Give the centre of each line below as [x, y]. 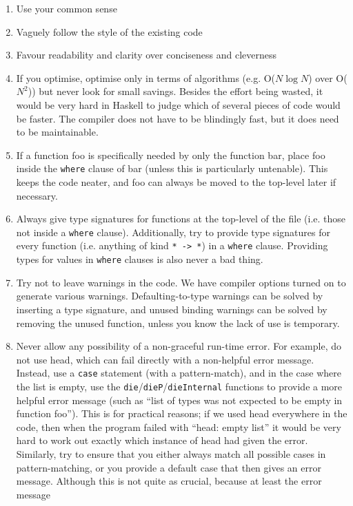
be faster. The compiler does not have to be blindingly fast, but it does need [178, 118]
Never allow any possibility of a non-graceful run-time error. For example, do [179, 346]
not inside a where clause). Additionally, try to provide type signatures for [173, 232]
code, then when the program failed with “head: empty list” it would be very [179, 426]
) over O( [328, 77]
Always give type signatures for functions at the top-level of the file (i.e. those [181, 219]
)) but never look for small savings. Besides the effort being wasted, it [175, 91]
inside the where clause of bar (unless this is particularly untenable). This [172, 168]
